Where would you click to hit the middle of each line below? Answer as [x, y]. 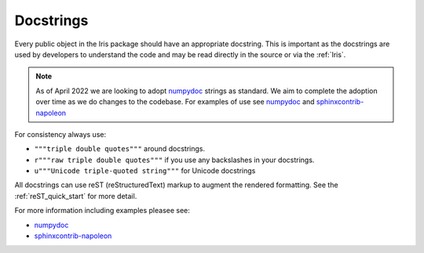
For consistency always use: [60, 134]
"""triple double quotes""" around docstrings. [120, 149]
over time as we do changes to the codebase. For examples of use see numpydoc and [175, 102]
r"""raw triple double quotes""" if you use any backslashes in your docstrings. [174, 160]
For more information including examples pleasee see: [102, 211]
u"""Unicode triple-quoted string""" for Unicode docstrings [145, 171]
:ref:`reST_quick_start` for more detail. [76, 196]
